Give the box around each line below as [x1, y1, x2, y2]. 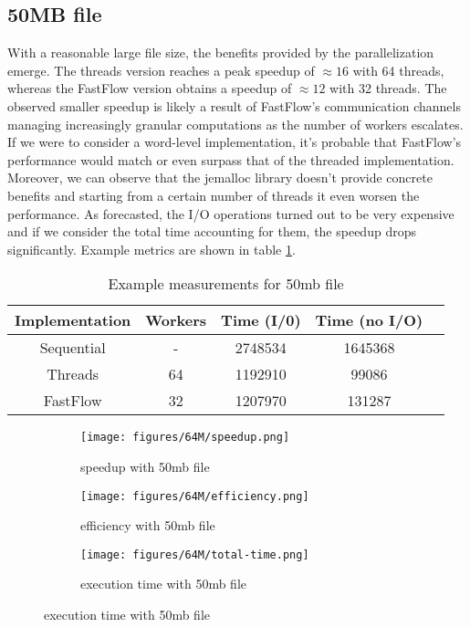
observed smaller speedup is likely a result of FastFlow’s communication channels [7, 96, 461, 115]
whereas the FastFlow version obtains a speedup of [7, 78, 292, 98]
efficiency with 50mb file [80, 516, 215, 535]
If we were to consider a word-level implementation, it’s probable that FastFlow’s [7, 132, 462, 152]
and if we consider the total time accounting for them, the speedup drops [7, 222, 416, 241]
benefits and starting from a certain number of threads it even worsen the [7, 185, 420, 204]
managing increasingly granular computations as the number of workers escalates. [7, 114, 464, 133]
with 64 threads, [352, 60, 444, 79]
